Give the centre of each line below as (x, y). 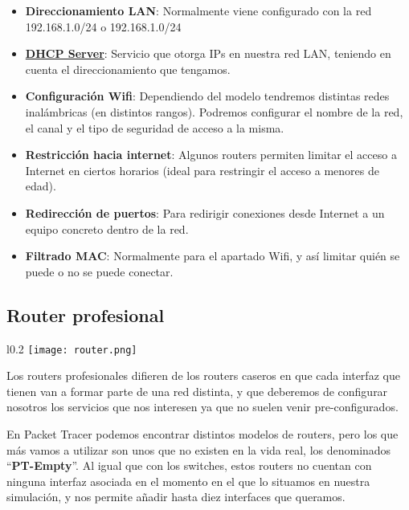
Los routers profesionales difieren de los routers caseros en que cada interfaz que (203, 375)
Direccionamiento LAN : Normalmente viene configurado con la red (198, 10)
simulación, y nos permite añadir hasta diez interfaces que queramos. (176, 497)
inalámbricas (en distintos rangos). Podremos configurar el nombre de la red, (214, 111)
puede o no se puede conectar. (99, 271)
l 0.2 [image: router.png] (72, 348)
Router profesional (86, 314)
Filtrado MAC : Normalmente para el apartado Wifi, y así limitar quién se (213, 256)
